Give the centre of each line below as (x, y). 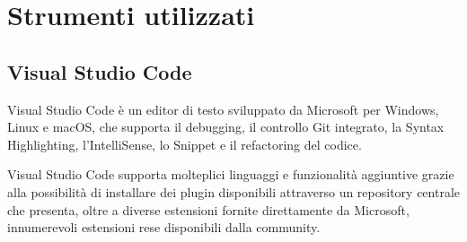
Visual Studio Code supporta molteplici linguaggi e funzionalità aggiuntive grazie (231, 174)
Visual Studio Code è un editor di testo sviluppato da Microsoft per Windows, (223, 109)
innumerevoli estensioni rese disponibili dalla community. (164, 227)
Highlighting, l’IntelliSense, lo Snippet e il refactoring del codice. (185, 144)
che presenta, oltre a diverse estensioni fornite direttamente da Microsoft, (208, 209)
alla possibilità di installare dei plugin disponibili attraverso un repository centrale (233, 191)
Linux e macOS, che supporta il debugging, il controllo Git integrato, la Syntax (226, 127)
